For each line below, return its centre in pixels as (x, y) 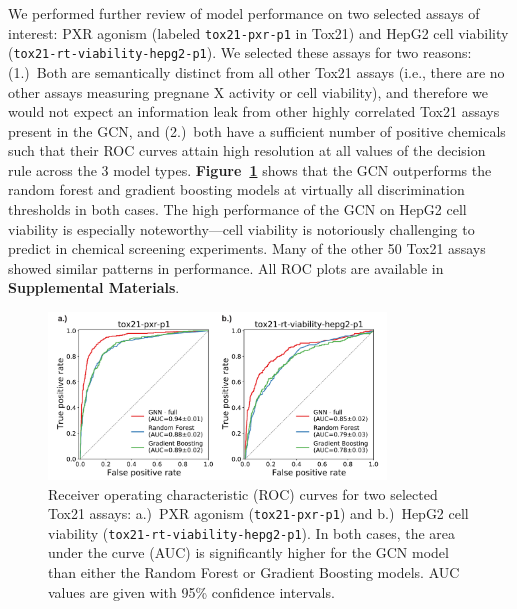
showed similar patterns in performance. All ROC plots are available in (226, 267)
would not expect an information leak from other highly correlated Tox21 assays (254, 111)
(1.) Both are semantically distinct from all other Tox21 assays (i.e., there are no (256, 71)
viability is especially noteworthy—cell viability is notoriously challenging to (241, 228)
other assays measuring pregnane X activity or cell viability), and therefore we (248, 91)
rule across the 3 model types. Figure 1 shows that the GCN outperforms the (250, 169)
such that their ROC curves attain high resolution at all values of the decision (247, 150)
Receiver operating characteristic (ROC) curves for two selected (243, 493)
